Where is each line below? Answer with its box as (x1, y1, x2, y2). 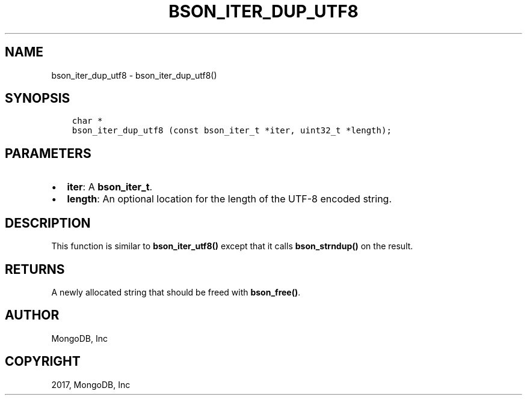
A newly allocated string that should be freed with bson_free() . (51, 286, 301, 297)
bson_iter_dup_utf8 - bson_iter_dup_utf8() (51, 70, 217, 80)
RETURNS (5, 261, 65, 277)
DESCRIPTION (5, 215, 91, 231)
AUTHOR (5, 308, 60, 323)
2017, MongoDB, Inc (51, 379, 131, 390)
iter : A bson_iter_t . (67, 181, 153, 193)
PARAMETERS (5, 145, 91, 161)
